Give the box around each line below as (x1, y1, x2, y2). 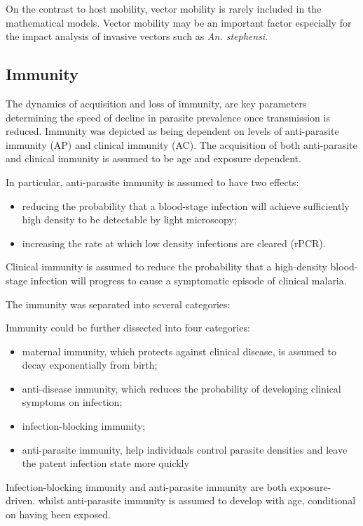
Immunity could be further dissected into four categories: (6, 320, 250, 335)
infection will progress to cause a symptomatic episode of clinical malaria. (30, 272, 347, 287)
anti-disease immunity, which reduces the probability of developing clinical (22, 381, 341, 395)
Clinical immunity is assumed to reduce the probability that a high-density (6, 259, 327, 274)
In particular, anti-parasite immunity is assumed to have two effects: (6, 174, 299, 189)
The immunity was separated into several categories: (6, 296, 231, 311)
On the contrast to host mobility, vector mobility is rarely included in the (6, 1, 322, 15)
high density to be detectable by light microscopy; (22, 212, 237, 227)
